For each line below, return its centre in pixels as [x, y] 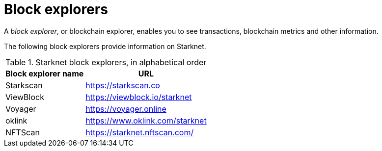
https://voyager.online [126, 109]
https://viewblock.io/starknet [139, 97]
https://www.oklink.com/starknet [146, 120]
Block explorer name [45, 73]
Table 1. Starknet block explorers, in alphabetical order [106, 62]
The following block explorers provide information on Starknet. [105, 46]
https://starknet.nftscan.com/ [140, 132]
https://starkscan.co [123, 85]
